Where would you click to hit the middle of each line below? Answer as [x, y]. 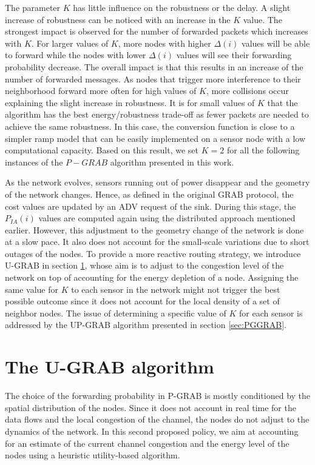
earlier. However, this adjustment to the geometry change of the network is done [154, 229]
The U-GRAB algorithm [110, 366]
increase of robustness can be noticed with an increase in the [118, 19]
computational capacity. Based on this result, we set [102, 150]
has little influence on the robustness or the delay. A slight [182, 7]
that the [283, 102]
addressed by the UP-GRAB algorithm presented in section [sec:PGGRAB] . [146, 325]
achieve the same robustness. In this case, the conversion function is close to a [150, 126]
